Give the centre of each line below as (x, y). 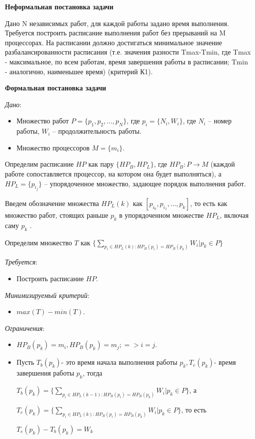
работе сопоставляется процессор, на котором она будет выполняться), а (113, 173)
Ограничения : (25, 328)
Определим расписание (39, 164)
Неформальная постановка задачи (59, 6)
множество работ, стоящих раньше (57, 215)
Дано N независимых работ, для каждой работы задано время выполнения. (117, 23)
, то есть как (209, 203)
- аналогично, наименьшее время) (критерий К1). (79, 71)
